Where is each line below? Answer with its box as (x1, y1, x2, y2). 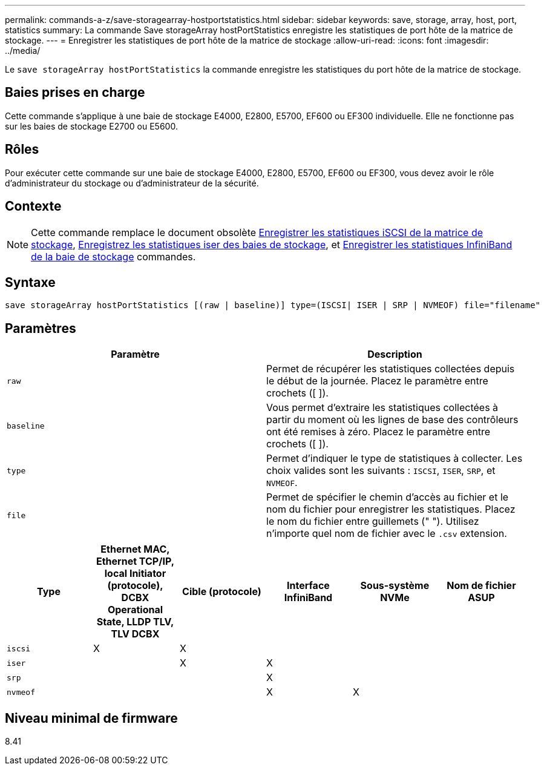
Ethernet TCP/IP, (96, 555, 174, 568)
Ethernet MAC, (100, 543, 170, 556)
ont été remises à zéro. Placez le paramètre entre (266, 426, 491, 438)
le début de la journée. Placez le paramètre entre (266, 375, 488, 387)
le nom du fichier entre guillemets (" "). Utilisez (266, 515, 479, 528)
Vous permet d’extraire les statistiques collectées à (266, 401, 499, 414)
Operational (107, 604, 163, 616)
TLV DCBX (111, 628, 160, 640)
